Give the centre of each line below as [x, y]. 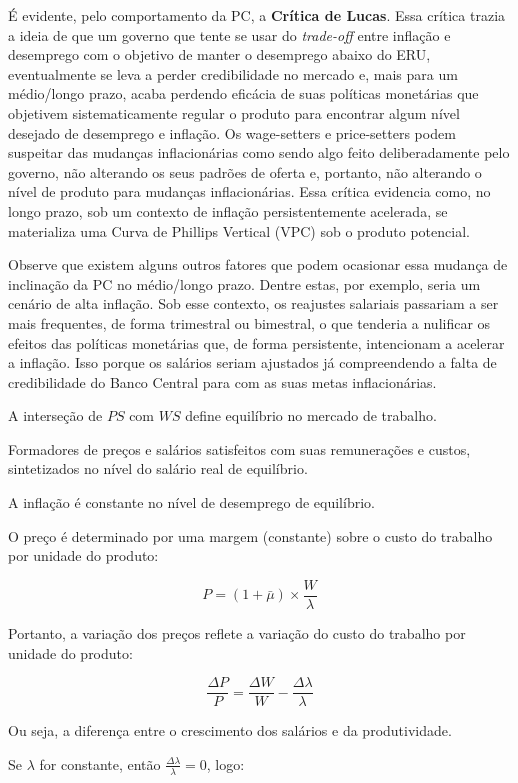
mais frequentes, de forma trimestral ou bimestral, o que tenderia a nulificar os [249, 322]
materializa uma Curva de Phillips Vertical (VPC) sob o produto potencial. [239, 230]
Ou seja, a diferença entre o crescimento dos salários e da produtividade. [230, 730]
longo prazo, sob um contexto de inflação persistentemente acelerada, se [228, 210]
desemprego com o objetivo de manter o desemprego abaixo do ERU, [219, 54]
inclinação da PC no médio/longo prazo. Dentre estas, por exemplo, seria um [244, 283]
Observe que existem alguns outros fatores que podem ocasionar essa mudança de [258, 264]
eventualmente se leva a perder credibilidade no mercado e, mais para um [233, 73]
